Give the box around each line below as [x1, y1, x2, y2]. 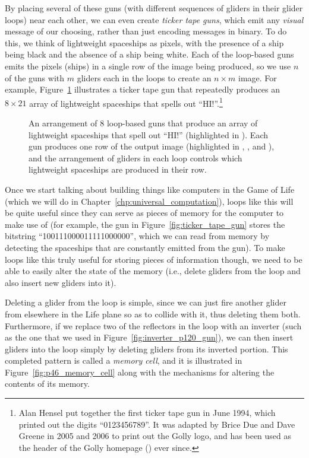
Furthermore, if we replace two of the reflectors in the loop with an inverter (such [5, 319, 302, 332]
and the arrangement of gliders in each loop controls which [29, 151, 242, 164]
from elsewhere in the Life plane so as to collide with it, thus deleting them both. [5, 307, 301, 320]
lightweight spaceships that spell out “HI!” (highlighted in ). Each [29, 128, 269, 141]
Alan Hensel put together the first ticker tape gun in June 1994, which [18, 406, 276, 419]
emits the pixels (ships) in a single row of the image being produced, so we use [5, 59, 291, 72]
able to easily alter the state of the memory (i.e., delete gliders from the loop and [5, 265, 301, 277]
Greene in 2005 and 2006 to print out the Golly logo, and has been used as [18, 430, 292, 442]
